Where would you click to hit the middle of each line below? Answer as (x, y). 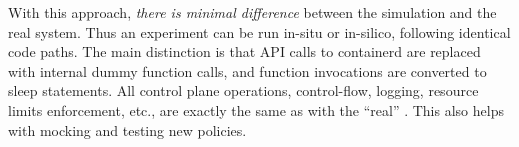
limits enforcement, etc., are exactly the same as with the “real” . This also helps (256, 109)
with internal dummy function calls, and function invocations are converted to (247, 70)
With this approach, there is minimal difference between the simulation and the (252, 12)
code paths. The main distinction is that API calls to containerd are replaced (244, 51)
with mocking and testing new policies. (127, 129)
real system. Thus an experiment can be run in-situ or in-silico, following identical (259, 31)
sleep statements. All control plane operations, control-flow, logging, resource (243, 90)
